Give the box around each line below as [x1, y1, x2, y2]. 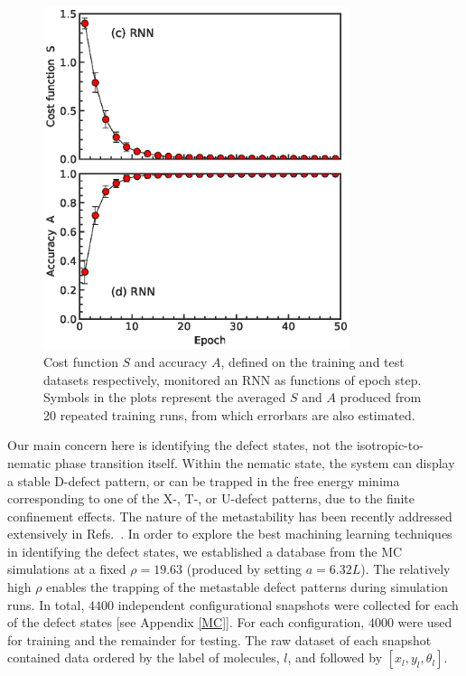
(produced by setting [186, 559, 303, 578]
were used [397, 613, 452, 632]
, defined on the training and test [220, 352, 405, 371]
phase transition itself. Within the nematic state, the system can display [54, 453, 455, 472]
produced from [340, 388, 422, 407]
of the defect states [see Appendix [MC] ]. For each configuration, [7, 613, 365, 632]
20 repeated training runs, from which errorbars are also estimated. [43, 405, 415, 424]
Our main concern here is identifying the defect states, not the [7, 436, 353, 455]
